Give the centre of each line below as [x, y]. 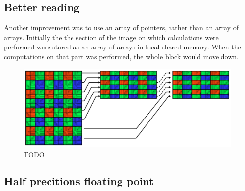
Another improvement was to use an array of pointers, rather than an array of [121, 28]
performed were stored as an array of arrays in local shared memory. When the [122, 47]
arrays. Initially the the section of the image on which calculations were [111, 37]
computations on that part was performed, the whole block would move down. [121, 56]
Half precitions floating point [79, 181]
